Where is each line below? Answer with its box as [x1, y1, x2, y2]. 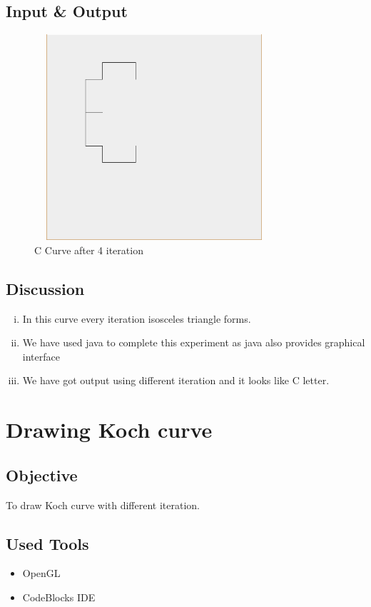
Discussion [6, 277, 85, 299]
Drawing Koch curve [6, 415, 213, 444]
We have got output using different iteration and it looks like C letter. [22, 373, 330, 388]
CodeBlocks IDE [22, 589, 96, 604]
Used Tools [6, 532, 89, 554]
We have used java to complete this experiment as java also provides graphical [22, 335, 365, 350]
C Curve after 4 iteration [34, 242, 143, 257]
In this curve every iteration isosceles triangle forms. [22, 311, 251, 326]
